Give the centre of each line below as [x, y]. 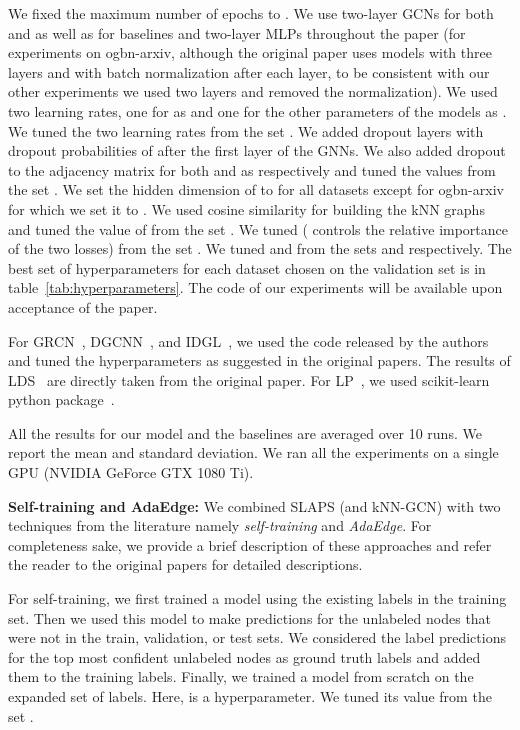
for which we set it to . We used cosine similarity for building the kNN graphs [246, 208]
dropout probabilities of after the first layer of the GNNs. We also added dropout [257, 150]
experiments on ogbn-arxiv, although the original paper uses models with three [250, 52]
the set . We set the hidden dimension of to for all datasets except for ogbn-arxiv [256, 189]
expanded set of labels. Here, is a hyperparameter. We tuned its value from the [250, 696]
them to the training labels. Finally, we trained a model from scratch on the [241, 676]
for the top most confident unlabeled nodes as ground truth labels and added [244, 656]
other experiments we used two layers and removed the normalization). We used [253, 91]
